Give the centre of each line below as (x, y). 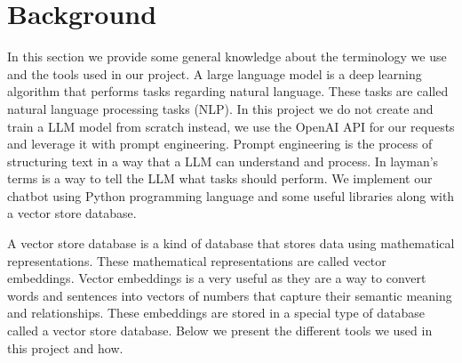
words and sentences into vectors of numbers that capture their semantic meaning (230, 295)
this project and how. (65, 347)
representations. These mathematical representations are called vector (197, 260)
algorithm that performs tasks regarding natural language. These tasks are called (228, 91)
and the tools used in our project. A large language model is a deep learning (215, 73)
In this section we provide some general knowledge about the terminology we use (227, 56)
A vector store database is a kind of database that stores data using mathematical (231, 243)
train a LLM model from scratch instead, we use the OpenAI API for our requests (231, 126)
